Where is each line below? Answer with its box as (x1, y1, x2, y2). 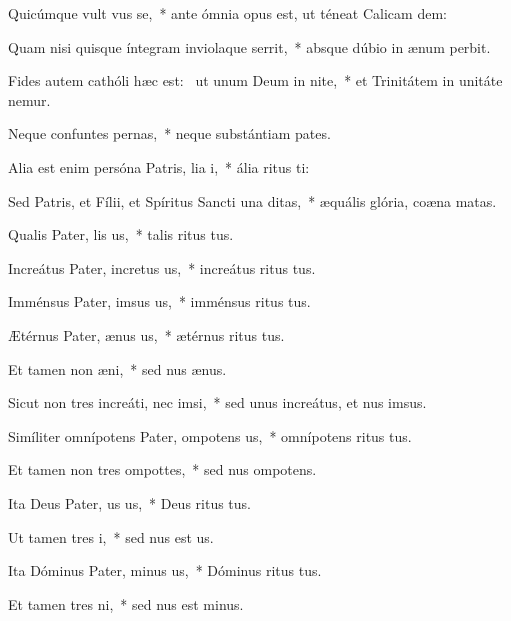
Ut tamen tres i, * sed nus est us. (8, 526, 214, 547)
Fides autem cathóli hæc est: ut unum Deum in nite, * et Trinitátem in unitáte (8, 70, 503, 91)
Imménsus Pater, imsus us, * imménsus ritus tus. (8, 291, 311, 312)
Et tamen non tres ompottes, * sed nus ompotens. (8, 459, 317, 480)
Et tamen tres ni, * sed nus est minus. (8, 593, 244, 614)
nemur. (8, 89, 51, 110)
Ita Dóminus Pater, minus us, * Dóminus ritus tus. (8, 560, 322, 581)
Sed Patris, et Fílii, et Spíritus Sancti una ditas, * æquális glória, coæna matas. (8, 190, 497, 211)
